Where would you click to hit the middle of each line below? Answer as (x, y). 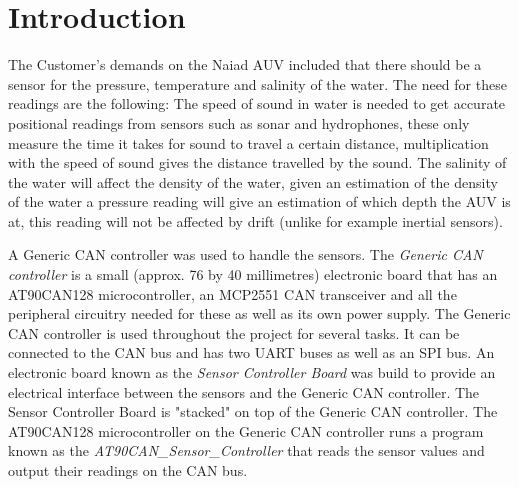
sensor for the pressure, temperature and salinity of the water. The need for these (257, 83)
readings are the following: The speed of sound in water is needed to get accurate (257, 103)
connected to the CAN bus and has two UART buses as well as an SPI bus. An (251, 352)
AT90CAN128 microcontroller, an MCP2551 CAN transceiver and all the (232, 293)
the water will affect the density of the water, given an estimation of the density (253, 181)
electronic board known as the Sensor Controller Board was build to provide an (252, 372)
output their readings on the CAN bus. (128, 470)
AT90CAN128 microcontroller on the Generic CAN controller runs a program (246, 430)
